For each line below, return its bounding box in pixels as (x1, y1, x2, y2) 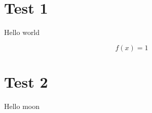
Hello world (4, 27, 40, 37)
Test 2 (4, 71, 48, 92)
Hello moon (4, 100, 40, 111)
